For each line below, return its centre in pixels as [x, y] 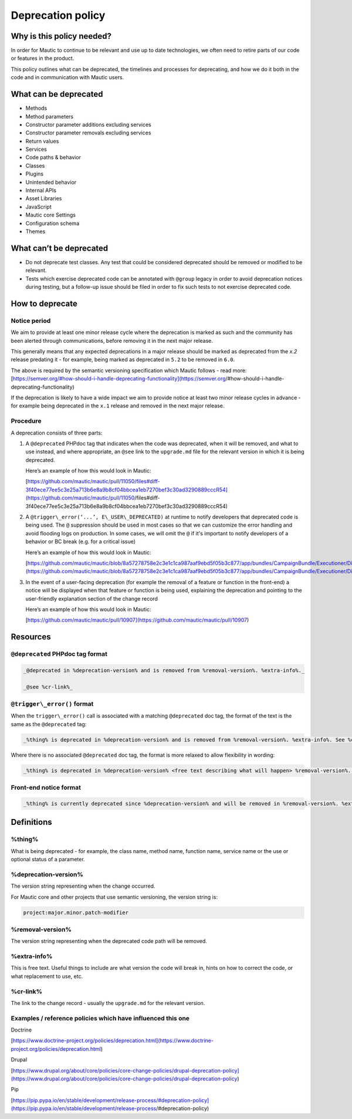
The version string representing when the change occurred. [83, 886]
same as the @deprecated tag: [49, 724]
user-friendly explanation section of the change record [92, 598]
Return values [42, 141]
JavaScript [39, 207]
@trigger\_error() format [52, 704]
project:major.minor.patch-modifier [76, 912]
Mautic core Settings [51, 215]
